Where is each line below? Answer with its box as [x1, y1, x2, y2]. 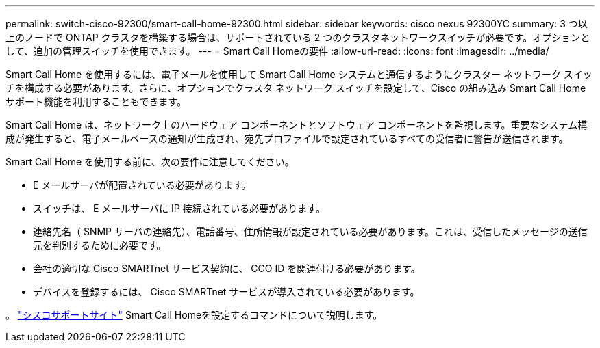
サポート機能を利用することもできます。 [5, 96, 187, 107]
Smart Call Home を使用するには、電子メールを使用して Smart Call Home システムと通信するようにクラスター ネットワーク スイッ [5, 68, 592, 80]
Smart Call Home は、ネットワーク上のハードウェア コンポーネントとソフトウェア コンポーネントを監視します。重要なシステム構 [5, 119, 588, 131]
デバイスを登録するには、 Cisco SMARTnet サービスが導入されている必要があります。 [33, 286, 420, 297]
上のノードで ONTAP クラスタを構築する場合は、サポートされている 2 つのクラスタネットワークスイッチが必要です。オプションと [5, 31, 590, 43]
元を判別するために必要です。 [33, 239, 166, 251]
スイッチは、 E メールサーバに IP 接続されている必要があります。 [33, 202, 325, 214]
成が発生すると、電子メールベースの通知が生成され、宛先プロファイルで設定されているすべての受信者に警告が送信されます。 [5, 133, 568, 144]
